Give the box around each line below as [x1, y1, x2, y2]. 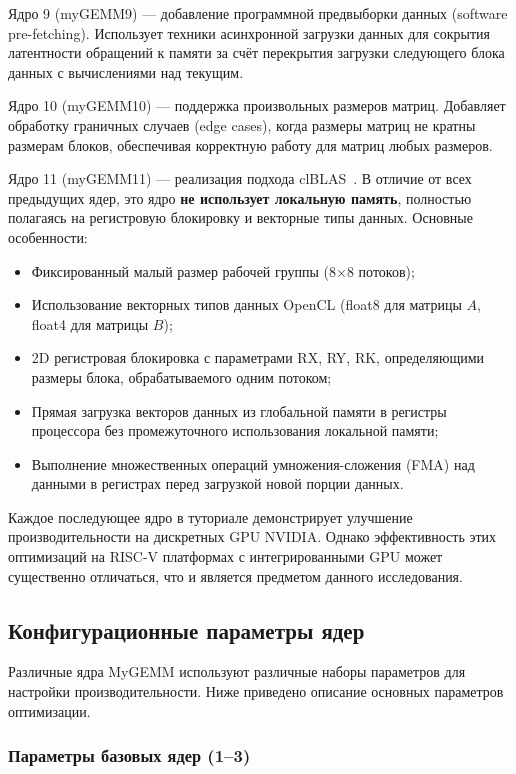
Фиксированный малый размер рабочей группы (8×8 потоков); [31, 260, 415, 281]
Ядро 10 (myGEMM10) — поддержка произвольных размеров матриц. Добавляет [8, 95, 506, 116]
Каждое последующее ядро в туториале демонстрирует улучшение [8, 506, 413, 527]
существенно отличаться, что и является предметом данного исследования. [8, 565, 463, 586]
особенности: [8, 226, 88, 247]
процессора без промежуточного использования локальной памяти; [31, 420, 439, 441]
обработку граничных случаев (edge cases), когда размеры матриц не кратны [8, 114, 476, 135]
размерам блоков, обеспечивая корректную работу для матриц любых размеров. [8, 134, 493, 155]
